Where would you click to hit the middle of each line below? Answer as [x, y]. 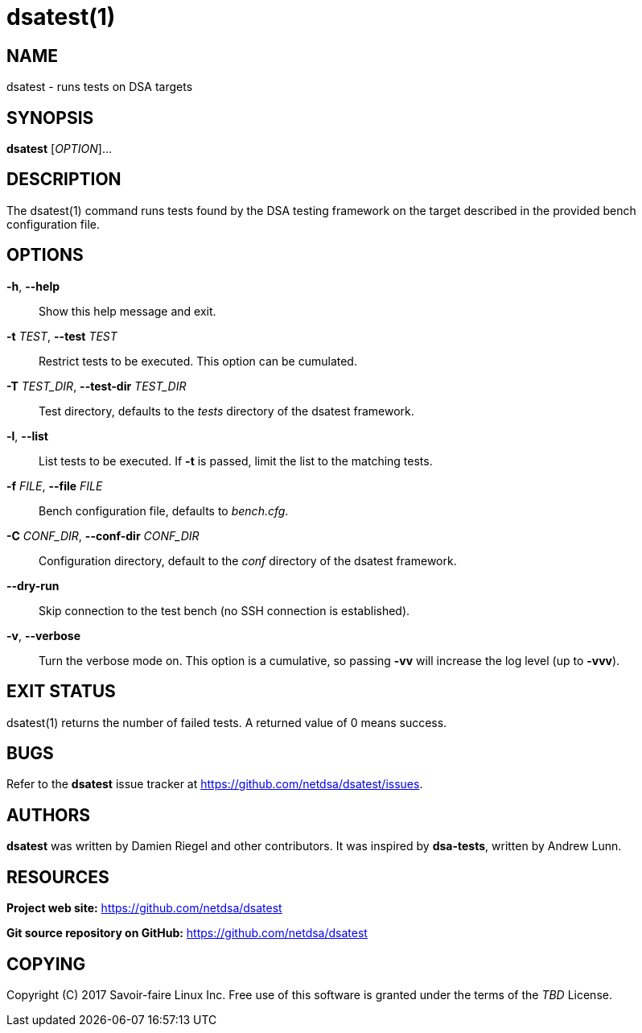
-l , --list [27, 436]
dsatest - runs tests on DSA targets [100, 87]
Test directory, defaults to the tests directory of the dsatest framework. [226, 411]
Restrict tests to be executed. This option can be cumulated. [198, 361]
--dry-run [33, 585]
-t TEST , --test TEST [62, 336]
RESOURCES [58, 877]
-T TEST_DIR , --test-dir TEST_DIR [97, 386]
